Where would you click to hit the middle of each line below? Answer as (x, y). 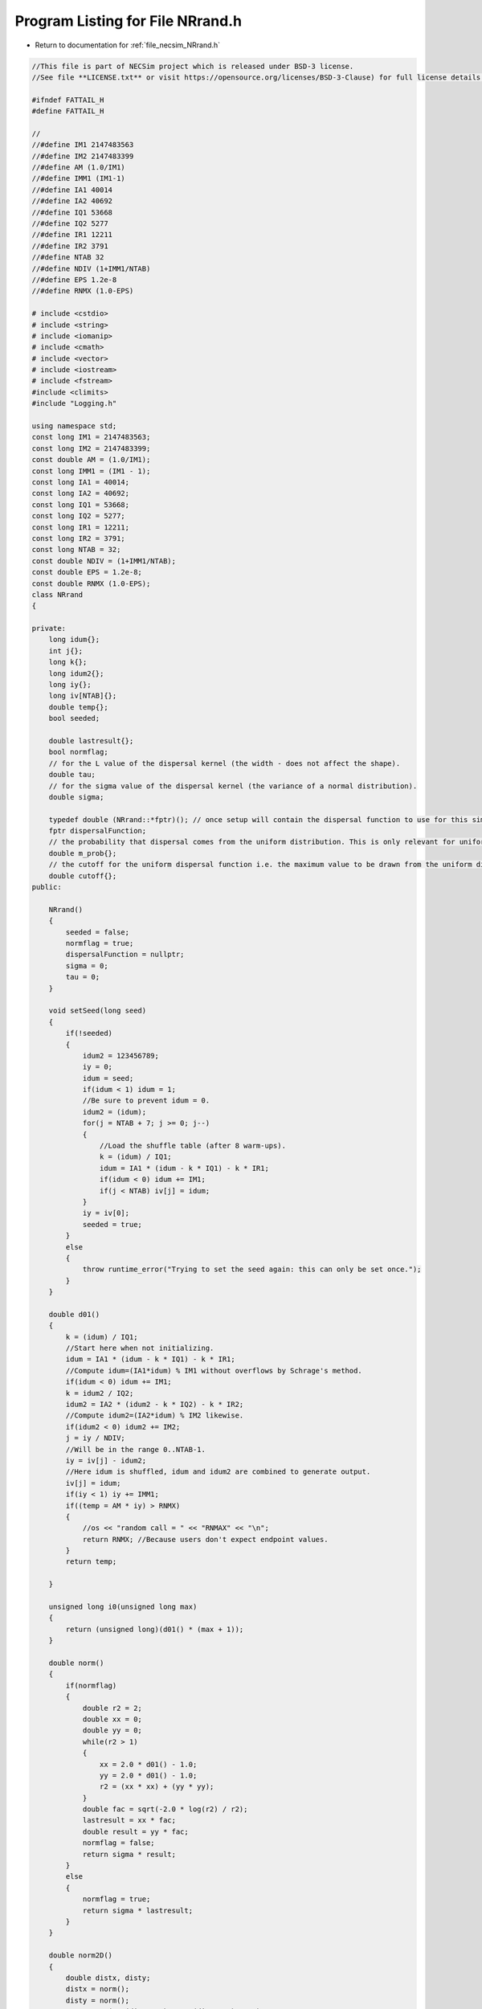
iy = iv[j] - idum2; (106, 1460)
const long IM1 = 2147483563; (91, 437)
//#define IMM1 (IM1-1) (79, 178)
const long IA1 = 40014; (81, 482)
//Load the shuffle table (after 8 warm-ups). (193, 1146)
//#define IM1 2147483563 (83, 145)
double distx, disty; (108, 1978)
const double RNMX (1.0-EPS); (91, 583)
